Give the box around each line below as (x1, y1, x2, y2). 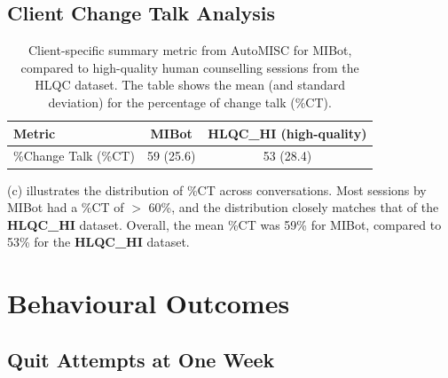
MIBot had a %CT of (7, 198, 124, 217)
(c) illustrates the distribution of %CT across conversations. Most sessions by (7, 180, 427, 199)
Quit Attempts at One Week (7, 345, 275, 373)
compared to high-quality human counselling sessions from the (20, 58, 359, 76)
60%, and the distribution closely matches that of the (148, 198, 439, 217)
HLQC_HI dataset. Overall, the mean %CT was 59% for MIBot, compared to (7, 215, 442, 233)
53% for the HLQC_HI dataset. (7, 232, 190, 251)
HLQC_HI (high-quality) (208, 123, 367, 142)
